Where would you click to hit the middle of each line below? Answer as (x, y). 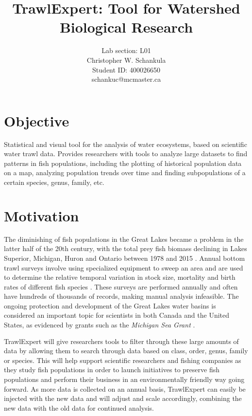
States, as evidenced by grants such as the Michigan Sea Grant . (100, 325)
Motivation (42, 215)
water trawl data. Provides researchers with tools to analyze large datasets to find (126, 154)
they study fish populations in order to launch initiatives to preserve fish (112, 370)
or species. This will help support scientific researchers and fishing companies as (123, 360)
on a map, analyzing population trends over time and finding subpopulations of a (125, 172)
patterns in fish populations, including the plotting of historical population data (123, 163)
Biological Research (126, 27)
